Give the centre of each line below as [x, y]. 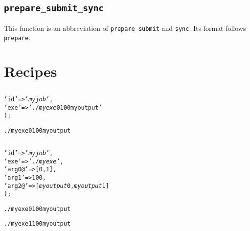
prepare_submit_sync [54, 8]
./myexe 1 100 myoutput [37, 224]
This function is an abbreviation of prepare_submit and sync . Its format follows [125, 28]
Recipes [31, 71]
